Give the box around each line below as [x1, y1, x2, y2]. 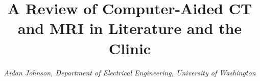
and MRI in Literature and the [17, 18, 242, 38]
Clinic [108, 37, 151, 58]
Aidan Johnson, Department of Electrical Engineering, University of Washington [4, 67, 256, 77]
